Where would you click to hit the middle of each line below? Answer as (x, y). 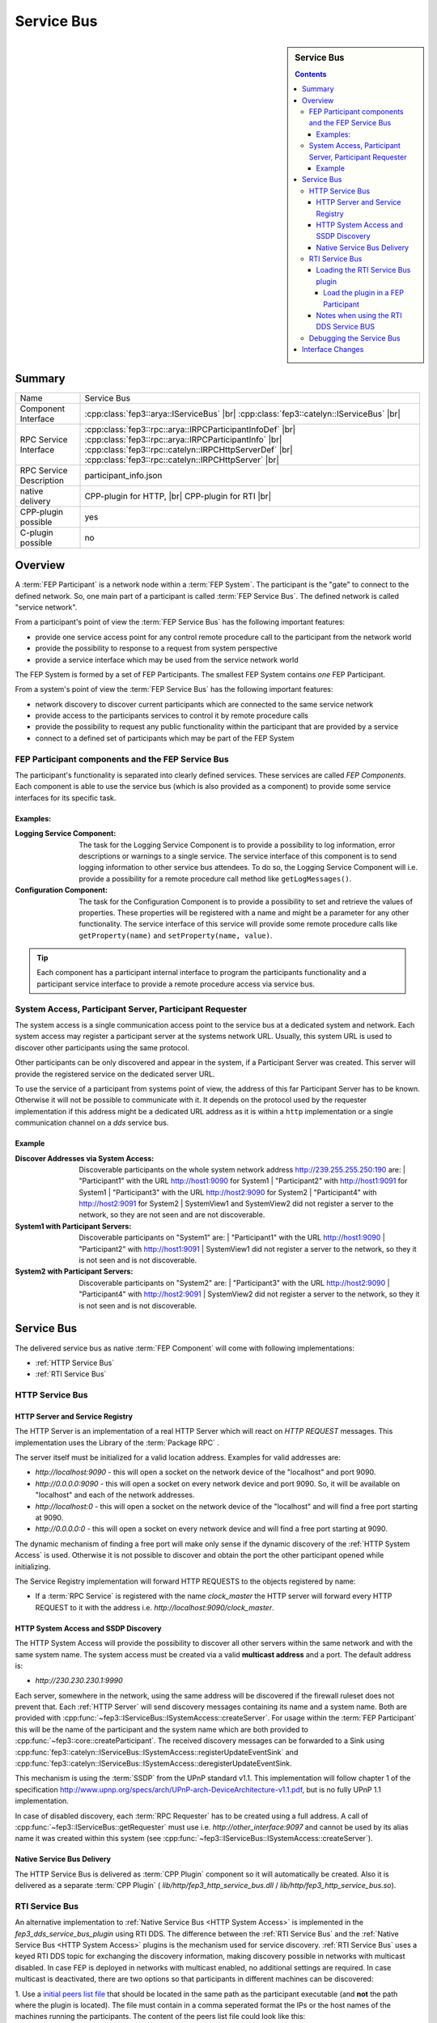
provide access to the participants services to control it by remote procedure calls (172, 715)
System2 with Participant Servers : (74, 1271)
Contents (311, 74)
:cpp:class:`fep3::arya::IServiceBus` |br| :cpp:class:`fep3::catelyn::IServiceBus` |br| (242, 414)
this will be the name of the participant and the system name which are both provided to (162, 1729)
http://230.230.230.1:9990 (79, 1681)
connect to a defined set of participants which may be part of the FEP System (165, 738)
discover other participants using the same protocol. (102, 1047)
